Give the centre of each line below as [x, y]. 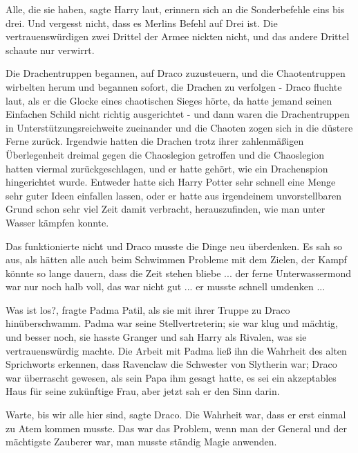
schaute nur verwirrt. [50, 50]
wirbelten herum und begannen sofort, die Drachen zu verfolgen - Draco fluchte [174, 86]
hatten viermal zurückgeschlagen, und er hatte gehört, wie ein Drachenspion [167, 168]
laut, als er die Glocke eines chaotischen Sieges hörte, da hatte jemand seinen [169, 100]
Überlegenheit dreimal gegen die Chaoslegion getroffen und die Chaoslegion [165, 154]
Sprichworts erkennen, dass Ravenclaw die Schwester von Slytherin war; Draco [171, 364]
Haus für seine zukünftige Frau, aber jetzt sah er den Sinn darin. [143, 391]
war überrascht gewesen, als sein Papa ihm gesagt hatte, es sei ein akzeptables [171, 377]
